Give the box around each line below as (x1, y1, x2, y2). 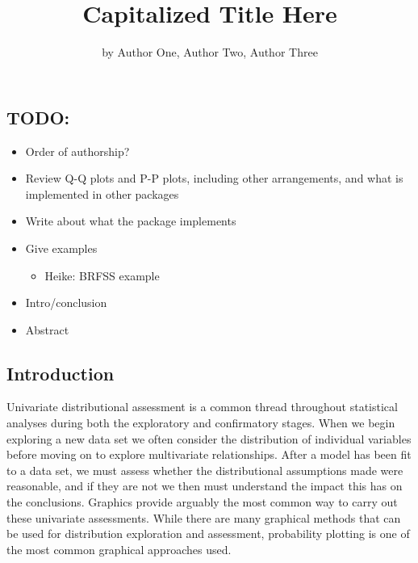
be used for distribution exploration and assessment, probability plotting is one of (6, 525, 410, 542)
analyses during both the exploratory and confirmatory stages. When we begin (6, 414, 395, 431)
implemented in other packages (25, 185, 179, 202)
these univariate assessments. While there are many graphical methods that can (6, 509, 401, 526)
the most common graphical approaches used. (6, 540, 232, 557)
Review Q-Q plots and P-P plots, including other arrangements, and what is (25, 170, 403, 187)
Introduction (6, 360, 115, 385)
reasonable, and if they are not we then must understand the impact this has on (6, 477, 403, 494)
